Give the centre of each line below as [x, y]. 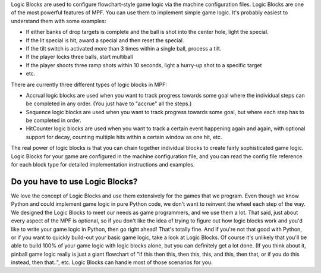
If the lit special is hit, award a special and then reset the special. [105, 40]
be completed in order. [53, 120]
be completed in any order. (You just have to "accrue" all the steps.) [109, 103]
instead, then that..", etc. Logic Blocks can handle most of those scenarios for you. [112, 262]
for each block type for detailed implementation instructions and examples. [103, 165]
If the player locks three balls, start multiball [79, 57]
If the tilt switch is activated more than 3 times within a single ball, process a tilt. [124, 48]
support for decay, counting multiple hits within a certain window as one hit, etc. [124, 137]
